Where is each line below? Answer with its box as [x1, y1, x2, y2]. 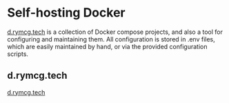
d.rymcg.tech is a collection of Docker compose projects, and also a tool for [7, 28, 223, 36]
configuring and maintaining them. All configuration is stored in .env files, [7, 35, 215, 43]
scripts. [7, 50, 29, 58]
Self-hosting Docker [7, 5, 126, 21]
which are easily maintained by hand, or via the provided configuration [7, 42, 208, 50]
